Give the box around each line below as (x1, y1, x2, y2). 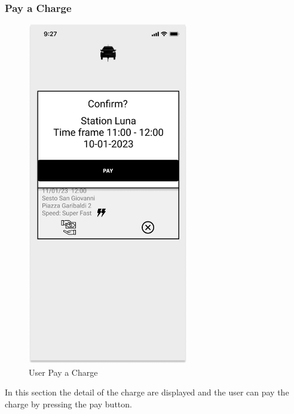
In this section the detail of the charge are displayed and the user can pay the (5, 386, 289, 398)
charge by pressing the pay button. (5, 397, 132, 410)
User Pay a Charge (29, 366, 98, 378)
